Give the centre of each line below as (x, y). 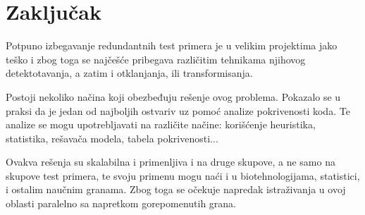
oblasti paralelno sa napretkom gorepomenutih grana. (121, 203)
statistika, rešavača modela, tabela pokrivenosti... (112, 138)
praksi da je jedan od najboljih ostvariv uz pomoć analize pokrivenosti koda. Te (178, 110)
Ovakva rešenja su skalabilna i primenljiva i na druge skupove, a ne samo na (171, 162)
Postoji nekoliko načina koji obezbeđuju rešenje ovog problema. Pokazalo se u (173, 96)
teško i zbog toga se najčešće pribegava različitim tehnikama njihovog (156, 59)
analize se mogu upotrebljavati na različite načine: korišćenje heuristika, (161, 124)
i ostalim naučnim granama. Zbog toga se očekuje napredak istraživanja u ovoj (176, 189)
